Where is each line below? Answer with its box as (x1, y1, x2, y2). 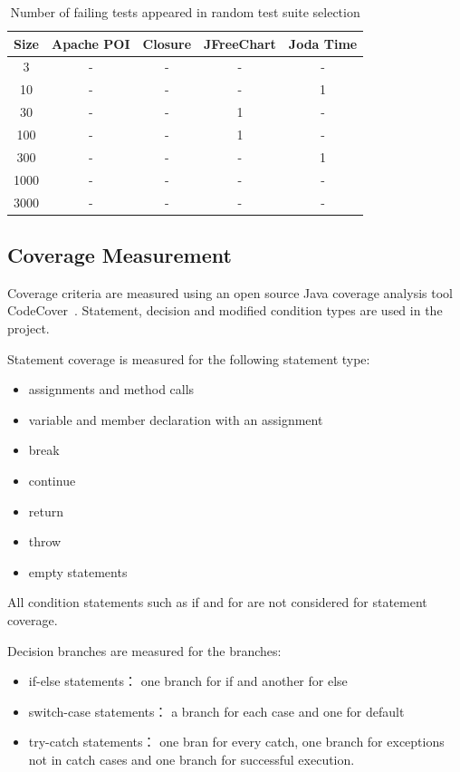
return (28, 501, 64, 520)
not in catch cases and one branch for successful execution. (28, 749, 355, 768)
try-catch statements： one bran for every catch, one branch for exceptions (28, 732, 445, 751)
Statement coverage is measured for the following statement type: (7, 349, 370, 368)
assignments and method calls (28, 380, 195, 399)
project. (7, 318, 50, 337)
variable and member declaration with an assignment (28, 410, 323, 429)
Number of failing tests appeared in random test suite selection (10, 3, 360, 21)
